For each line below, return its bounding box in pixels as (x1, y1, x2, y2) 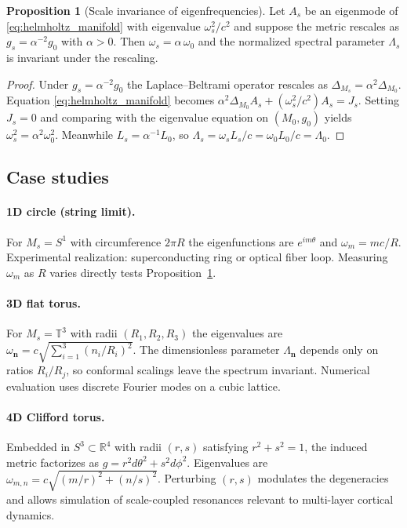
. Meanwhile (55, 126, 114, 143)
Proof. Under (6, 75, 69, 92)
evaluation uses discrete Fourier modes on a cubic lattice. (6, 377, 281, 394)
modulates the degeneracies (257, 470, 389, 486)
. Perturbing (157, 470, 216, 486)
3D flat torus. (6, 294, 81, 311)
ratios (6, 362, 34, 378)
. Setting (358, 92, 399, 108)
